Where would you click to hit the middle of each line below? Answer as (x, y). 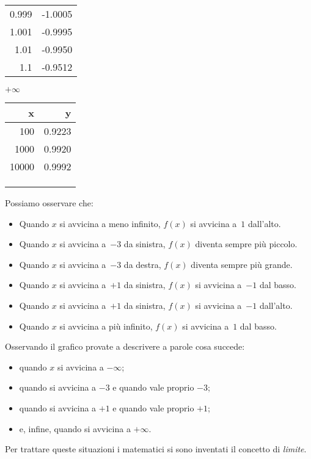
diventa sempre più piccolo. (246, 244)
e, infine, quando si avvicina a (75, 428)
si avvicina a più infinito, (106, 326)
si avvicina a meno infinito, (110, 223)
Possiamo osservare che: (49, 203)
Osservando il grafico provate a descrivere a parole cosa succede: (125, 346)
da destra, (142, 264)
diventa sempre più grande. (242, 264)
